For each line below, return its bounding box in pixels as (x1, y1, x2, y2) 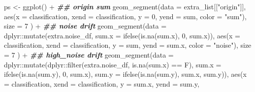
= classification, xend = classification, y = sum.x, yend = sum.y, (4, 78, 199, 89)
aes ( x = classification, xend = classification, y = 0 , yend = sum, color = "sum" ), (4, 11, 247, 21)
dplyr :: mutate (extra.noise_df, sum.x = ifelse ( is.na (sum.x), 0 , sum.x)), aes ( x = (4, 30, 240, 40)
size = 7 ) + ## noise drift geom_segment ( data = (4, 21, 167, 31)
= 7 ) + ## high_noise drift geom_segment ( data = (4, 49, 174, 60)
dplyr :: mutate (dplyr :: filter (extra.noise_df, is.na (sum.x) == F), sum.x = (4, 59, 222, 69)
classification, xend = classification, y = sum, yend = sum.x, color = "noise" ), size (4, 40, 252, 50)
